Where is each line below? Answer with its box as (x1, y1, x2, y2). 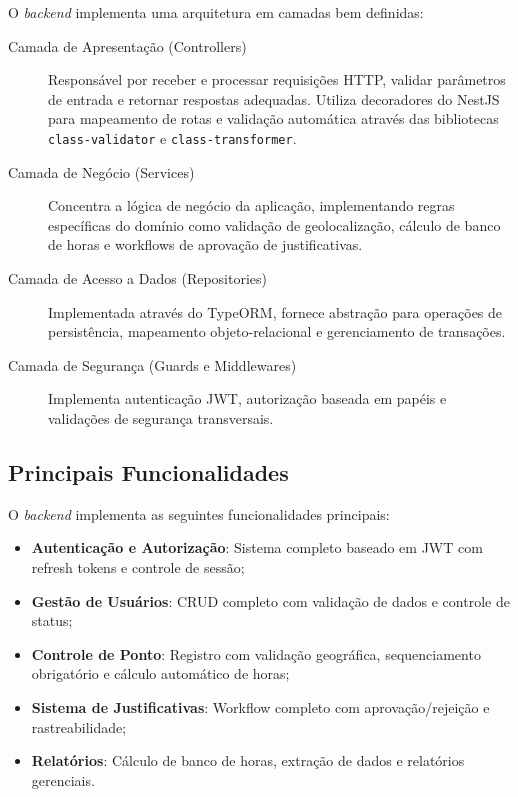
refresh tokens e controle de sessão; (31, 556, 245, 577)
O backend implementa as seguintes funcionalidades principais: (8, 503, 390, 524)
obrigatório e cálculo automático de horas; (31, 663, 290, 684)
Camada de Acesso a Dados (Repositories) (8, 268, 267, 288)
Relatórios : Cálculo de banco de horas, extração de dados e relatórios (31, 750, 465, 771)
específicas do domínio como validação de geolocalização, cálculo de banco (48, 214, 501, 235)
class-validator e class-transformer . (48, 127, 297, 148)
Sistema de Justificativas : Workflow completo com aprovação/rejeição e (31, 696, 490, 717)
